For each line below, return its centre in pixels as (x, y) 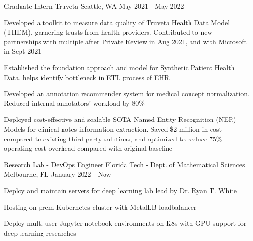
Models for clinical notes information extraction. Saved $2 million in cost (113, 129)
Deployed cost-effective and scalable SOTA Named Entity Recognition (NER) (120, 119)
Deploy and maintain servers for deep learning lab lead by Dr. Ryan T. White (120, 190)
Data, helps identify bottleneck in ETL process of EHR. (87, 77)
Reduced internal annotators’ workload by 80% (74, 103)
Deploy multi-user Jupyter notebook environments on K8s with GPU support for (125, 223)
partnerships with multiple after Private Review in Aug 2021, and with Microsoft (126, 41)
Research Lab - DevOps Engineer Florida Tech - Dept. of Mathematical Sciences (125, 164)
